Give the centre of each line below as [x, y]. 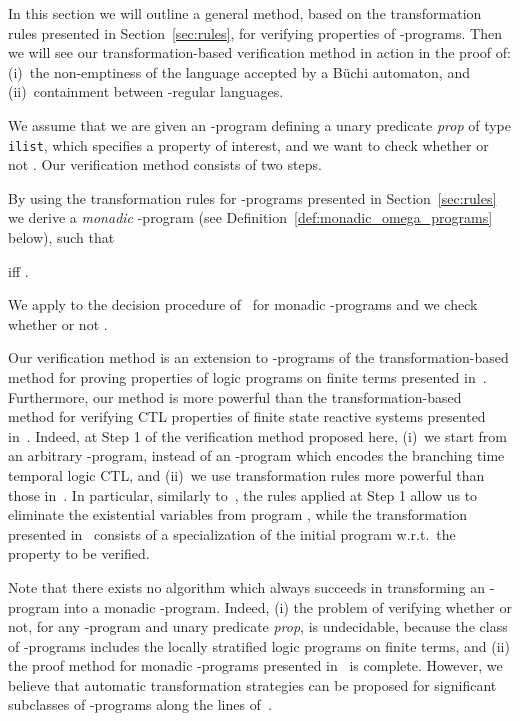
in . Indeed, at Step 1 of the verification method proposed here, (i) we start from [257, 435]
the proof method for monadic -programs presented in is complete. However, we [255, 665]
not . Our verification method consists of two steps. [165, 164]
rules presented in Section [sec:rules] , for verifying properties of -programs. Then [255, 32]
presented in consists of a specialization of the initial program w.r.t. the [232, 533]
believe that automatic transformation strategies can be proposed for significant [252, 684]
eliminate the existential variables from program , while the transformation [237, 514]
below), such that [61, 237]
